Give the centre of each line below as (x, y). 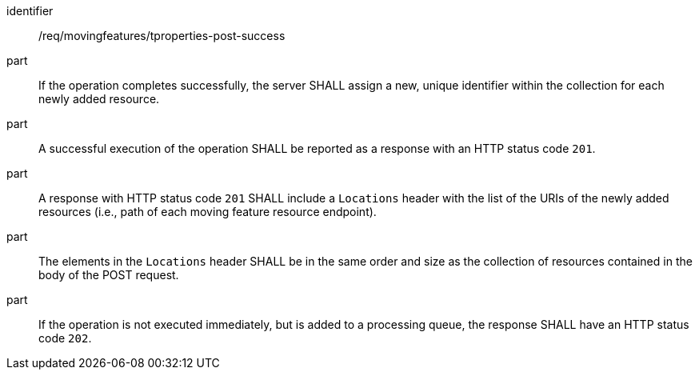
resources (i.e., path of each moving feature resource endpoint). (208, 212)
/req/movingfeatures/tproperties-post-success (162, 36)
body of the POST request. (109, 275)
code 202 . (65, 338)
